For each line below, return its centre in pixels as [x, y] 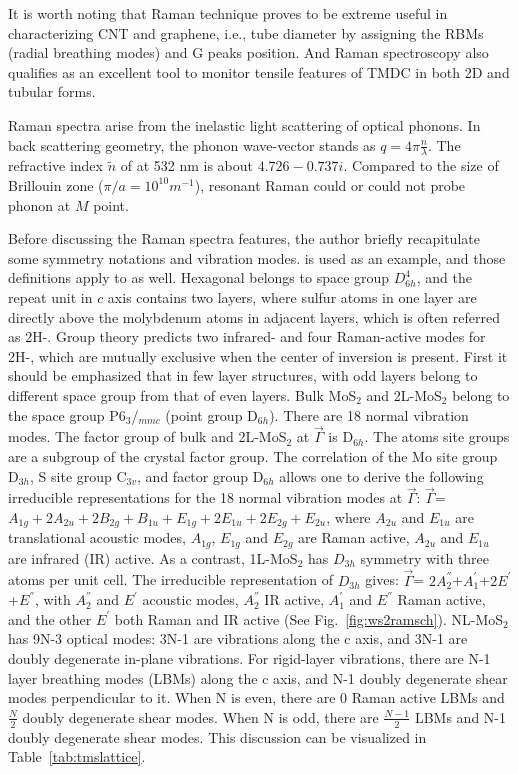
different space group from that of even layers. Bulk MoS [182, 394]
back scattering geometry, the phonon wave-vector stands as [192, 144]
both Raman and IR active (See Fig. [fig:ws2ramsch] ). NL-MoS [309, 618]
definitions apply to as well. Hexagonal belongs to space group [199, 277]
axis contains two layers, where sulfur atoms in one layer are [292, 296]
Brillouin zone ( [56, 184]
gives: [382, 579]
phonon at [39, 204]
